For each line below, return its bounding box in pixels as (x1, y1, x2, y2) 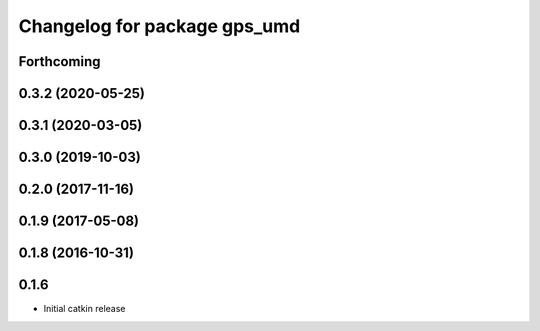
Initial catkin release (43, 303, 126, 315)
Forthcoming (18, 53, 101, 70)
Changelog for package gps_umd (18, 15, 301, 37)
